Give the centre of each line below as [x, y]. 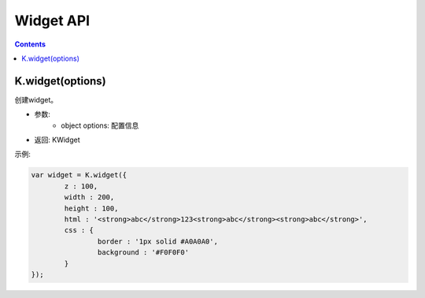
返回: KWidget [57, 140]
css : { [79, 230]
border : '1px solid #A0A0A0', [157, 241]
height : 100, [91, 208]
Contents [30, 44]
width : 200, [89, 197]
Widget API [52, 20]
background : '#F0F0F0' [143, 253]
